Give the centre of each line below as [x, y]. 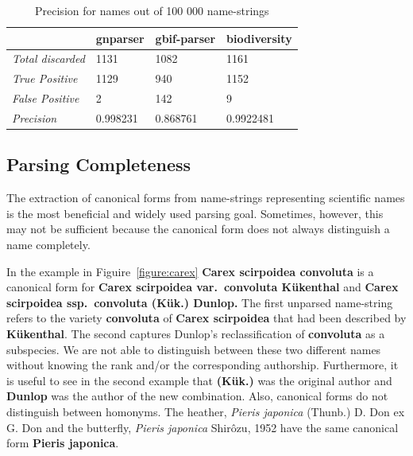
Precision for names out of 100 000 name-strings [152, 10]
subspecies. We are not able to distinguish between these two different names [194, 349]
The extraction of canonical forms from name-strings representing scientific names [206, 198]
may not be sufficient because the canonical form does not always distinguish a [198, 229]
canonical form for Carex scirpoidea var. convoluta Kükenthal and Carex [203, 287]
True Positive [45, 78]
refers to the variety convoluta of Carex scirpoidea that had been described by [206, 318]
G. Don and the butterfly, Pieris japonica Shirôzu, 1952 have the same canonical [203, 427]
